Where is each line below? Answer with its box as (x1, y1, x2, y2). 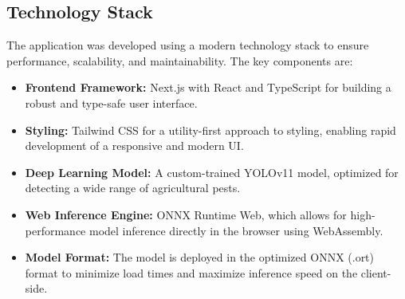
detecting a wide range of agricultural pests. (25, 179, 241, 196)
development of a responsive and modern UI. (25, 137, 244, 154)
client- (360, 264, 391, 281)
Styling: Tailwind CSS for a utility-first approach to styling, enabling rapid (25, 121, 396, 138)
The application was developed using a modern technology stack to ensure (6, 37, 369, 53)
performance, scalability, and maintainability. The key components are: (6, 52, 353, 69)
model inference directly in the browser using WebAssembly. (88, 222, 383, 238)
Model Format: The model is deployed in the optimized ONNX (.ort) (25, 249, 375, 266)
